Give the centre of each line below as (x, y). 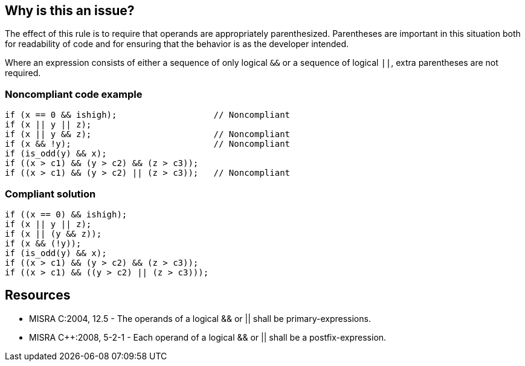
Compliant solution (50, 194)
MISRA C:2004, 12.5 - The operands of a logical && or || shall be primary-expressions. (200, 318)
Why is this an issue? (70, 11)
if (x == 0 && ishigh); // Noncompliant (148, 115)
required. (23, 73)
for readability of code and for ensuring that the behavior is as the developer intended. (177, 44)
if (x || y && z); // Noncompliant (148, 134)
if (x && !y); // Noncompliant (148, 144)
